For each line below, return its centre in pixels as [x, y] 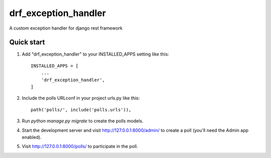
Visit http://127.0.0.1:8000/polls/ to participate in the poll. [80, 146]
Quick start [27, 42]
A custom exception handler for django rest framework [66, 28]
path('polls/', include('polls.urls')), [81, 110]
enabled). [32, 137]
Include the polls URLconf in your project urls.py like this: [81, 98]
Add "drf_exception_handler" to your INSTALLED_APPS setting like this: [95, 54]
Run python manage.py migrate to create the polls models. [83, 121]
